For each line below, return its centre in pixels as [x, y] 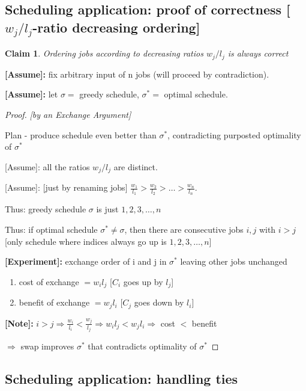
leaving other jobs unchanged [234, 261]
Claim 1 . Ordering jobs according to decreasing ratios [104, 53]
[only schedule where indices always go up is [86, 241]
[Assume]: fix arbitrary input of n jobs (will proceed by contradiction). [137, 74]
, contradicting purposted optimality [234, 134]
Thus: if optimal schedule [51, 229]
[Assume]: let [31, 94]
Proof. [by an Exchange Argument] [68, 115]
